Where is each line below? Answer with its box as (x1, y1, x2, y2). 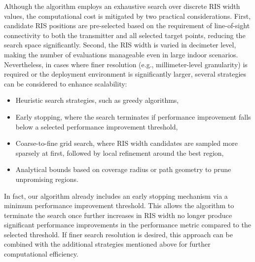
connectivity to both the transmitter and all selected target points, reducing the (4, 30, 246, 40)
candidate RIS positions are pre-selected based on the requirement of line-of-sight (4, 20, 250, 31)
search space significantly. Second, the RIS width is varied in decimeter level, (4, 40, 236, 50)
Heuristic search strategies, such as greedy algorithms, (15, 95, 179, 105)
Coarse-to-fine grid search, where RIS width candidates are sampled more (15, 138, 238, 148)
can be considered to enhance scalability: (4, 78, 127, 88)
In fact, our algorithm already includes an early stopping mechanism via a (4, 190, 228, 201)
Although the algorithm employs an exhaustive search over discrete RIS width (4, 1, 240, 11)
